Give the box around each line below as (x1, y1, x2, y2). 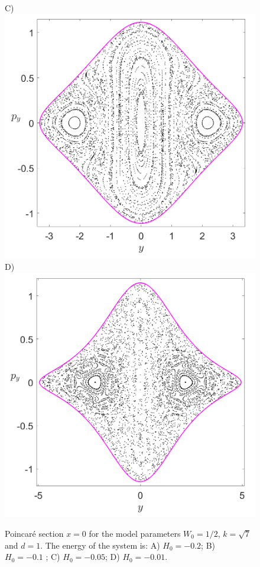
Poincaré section (5, 527, 64, 540)
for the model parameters (89, 527, 181, 540)
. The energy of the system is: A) (40, 539, 160, 551)
